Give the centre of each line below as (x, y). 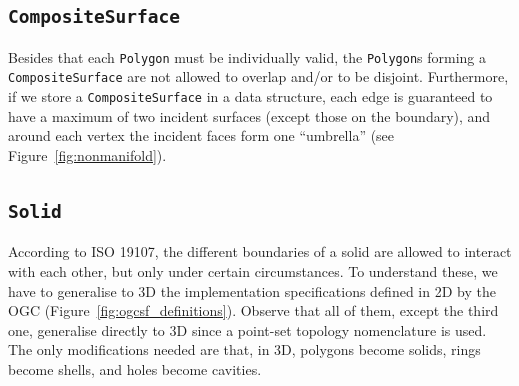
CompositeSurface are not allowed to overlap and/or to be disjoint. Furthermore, (258, 76)
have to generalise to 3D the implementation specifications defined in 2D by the (252, 290)
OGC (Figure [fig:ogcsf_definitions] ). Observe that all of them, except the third (253, 310)
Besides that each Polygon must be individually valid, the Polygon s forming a (247, 56)
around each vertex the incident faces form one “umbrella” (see (201, 135)
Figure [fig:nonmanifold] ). (87, 154)
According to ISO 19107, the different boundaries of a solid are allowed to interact (260, 251)
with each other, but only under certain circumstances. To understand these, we (253, 270)
